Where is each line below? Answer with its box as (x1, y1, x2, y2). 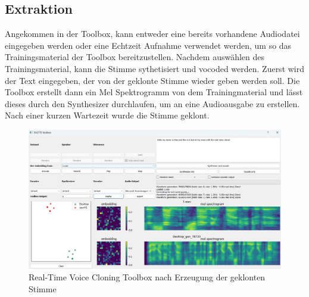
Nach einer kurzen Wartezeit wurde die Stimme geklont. (5, 109, 210, 121)
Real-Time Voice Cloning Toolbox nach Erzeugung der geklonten (29, 271, 266, 283)
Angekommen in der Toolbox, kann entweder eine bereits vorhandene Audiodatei (5, 27, 300, 40)
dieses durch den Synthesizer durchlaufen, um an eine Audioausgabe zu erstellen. (5, 97, 300, 110)
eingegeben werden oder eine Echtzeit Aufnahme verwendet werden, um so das (5, 39, 292, 51)
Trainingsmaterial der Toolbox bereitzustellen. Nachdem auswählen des (5, 51, 265, 63)
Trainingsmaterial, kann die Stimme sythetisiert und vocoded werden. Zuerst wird (5, 62, 305, 74)
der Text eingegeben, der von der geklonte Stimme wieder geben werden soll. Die (5, 74, 300, 86)
